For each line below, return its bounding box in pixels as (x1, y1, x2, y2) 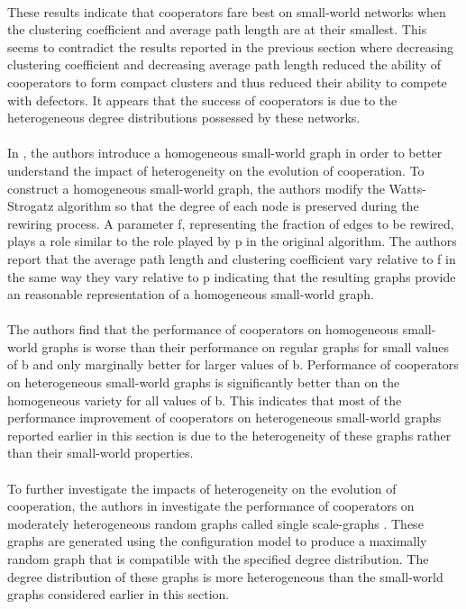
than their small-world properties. (7, 443, 194, 462)
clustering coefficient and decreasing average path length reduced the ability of (7, 55, 441, 74)
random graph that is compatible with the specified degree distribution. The (7, 550, 429, 568)
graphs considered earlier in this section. (7, 585, 230, 604)
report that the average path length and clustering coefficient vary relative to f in (7, 249, 456, 268)
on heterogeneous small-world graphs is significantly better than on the (7, 373, 400, 392)
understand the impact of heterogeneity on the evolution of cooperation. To (7, 160, 425, 179)
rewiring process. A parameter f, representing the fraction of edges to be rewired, (7, 214, 454, 232)
